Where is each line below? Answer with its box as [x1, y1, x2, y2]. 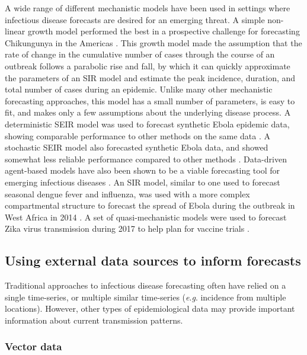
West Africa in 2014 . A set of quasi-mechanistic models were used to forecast [5, 210, 287, 223]
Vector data [5, 339, 62, 354]
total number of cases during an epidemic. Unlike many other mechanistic [5, 83, 273, 95]
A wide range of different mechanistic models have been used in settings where [5, 2, 290, 14]
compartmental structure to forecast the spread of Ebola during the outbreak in [5, 199, 295, 212]
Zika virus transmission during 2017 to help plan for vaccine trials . [5, 222, 250, 235]
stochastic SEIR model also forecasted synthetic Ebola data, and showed [5, 141, 268, 153]
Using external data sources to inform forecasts [5, 251, 301, 270]
